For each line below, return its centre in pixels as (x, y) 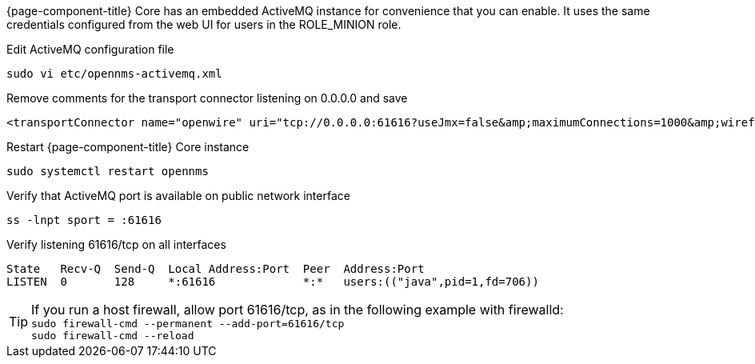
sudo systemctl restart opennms (108, 171)
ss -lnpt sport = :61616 (84, 220)
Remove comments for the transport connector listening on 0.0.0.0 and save (207, 98)
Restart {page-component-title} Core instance (128, 147)
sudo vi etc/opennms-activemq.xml (114, 74)
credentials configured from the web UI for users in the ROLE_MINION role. (204, 24)
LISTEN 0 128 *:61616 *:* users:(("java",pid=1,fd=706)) (273, 282)
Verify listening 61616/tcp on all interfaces (116, 244)
